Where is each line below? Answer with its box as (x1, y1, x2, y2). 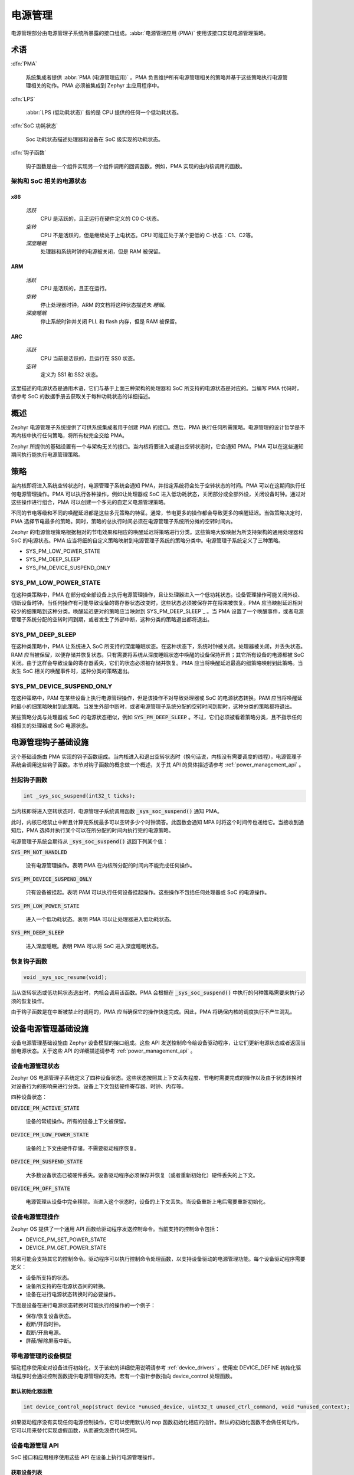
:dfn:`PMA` (11, 60, 38, 67)
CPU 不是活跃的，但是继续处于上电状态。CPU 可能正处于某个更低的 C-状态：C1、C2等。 (40, 231, 257, 238)
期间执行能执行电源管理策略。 (11, 451, 84, 458)
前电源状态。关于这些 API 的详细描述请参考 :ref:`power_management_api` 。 (11, 1047, 196, 1054)
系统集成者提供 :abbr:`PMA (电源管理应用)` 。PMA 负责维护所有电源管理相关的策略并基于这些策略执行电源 (25, 74, 283, 81)
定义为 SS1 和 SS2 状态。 (40, 371, 101, 378)
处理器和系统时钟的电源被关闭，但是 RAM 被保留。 (40, 248, 164, 255)
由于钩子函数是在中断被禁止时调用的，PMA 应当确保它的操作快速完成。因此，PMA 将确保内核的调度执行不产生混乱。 (11, 1008, 296, 1015)
